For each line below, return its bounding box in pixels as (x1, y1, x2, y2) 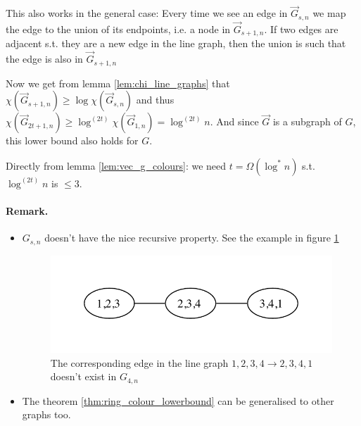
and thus (136, 92, 175, 107)
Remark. (6, 203, 49, 218)
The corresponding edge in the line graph (50, 355, 229, 370)
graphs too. (22, 407, 71, 422)
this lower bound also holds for (6, 133, 139, 148)
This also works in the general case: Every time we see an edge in (6, 6, 288, 20)
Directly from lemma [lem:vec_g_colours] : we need (6, 158, 227, 173)
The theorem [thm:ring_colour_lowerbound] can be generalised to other (22, 393, 334, 408)
